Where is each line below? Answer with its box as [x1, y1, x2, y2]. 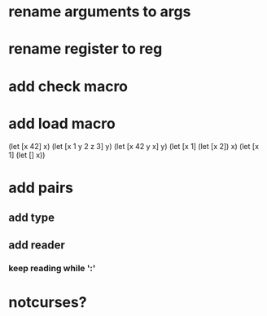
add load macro [8, 114, 116, 133]
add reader [8, 239, 65, 252]
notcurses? [8, 292, 87, 311]
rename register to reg [8, 40, 163, 59]
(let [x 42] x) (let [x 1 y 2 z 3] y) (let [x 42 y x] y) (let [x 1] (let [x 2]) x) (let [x [8, 141, 259, 151]
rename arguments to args [8, 2, 191, 21]
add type [8, 211, 55, 225]
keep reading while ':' [8, 263, 96, 274]
